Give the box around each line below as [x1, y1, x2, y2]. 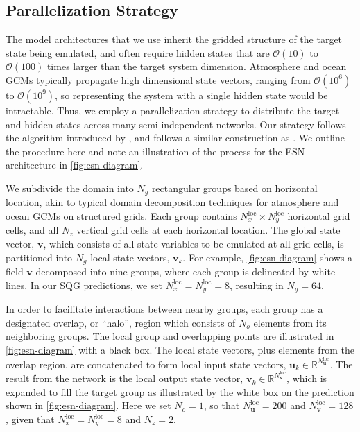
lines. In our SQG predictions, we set [6, 277, 162, 292]
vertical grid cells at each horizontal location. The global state [76, 223, 341, 237]
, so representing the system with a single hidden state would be [55, 87, 328, 102]
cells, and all [6, 223, 59, 237]
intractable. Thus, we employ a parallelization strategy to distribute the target [6, 103, 340, 117]
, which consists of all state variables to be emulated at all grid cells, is [43, 236, 344, 251]
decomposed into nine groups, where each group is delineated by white [35, 264, 336, 279]
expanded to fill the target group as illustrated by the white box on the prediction [6, 384, 354, 399]
